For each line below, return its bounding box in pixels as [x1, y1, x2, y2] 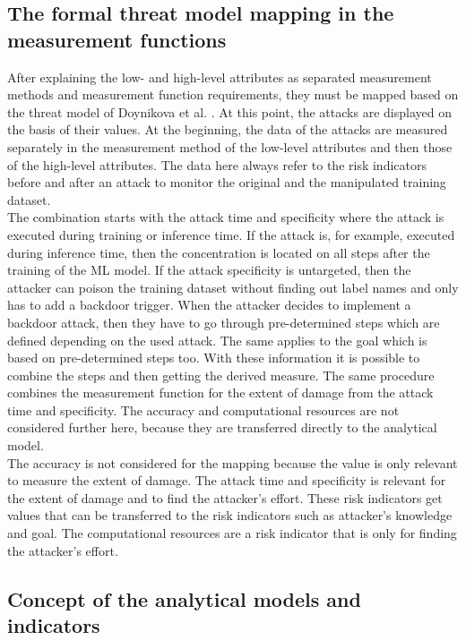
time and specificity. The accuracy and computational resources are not [7, 400, 400, 419]
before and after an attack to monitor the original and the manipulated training [7, 173, 446, 192]
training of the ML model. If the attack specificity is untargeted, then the [7, 260, 411, 279]
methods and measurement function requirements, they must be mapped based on [7, 85, 459, 104]
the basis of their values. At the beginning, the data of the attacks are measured [7, 120, 448, 139]
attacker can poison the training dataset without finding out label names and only [7, 277, 459, 296]
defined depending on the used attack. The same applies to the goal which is [7, 330, 427, 349]
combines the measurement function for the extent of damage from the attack [7, 383, 434, 402]
